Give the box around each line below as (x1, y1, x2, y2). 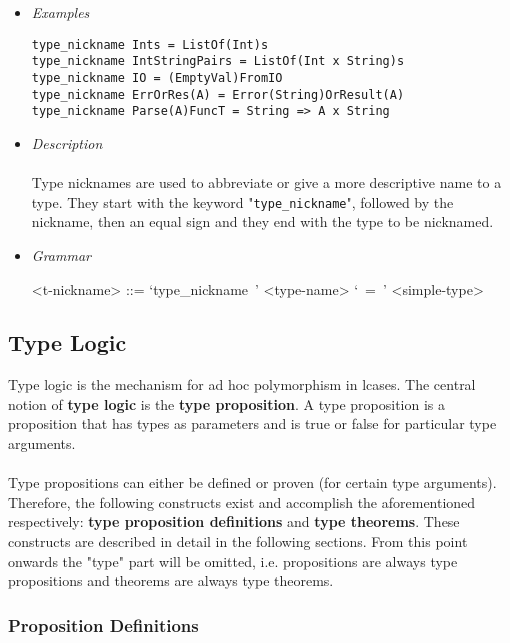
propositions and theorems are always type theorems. (8, 570, 334, 591)
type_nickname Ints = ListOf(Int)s (31, 37, 269, 52)
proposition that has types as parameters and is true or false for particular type (8, 413, 497, 434)
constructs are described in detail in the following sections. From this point (8, 531, 468, 552)
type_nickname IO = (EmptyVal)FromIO (31, 70, 283, 85)
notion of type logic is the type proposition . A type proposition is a (8, 393, 445, 414)
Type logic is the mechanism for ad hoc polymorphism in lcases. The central (8, 374, 476, 395)
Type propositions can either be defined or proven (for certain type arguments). (8, 472, 497, 493)
